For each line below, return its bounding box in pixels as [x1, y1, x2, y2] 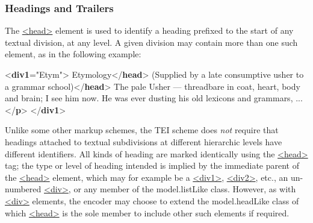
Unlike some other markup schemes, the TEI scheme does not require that [5, 124, 279, 136]
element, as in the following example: [5, 48, 141, 60]
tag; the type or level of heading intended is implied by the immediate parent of [5, 159, 299, 172]
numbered [5, 183, 42, 195]
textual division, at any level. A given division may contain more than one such [5, 36, 298, 48]
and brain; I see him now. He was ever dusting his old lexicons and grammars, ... [5, 92, 303, 104]
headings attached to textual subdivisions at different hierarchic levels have [5, 135, 282, 148]
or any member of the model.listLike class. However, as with [73, 183, 296, 195]
